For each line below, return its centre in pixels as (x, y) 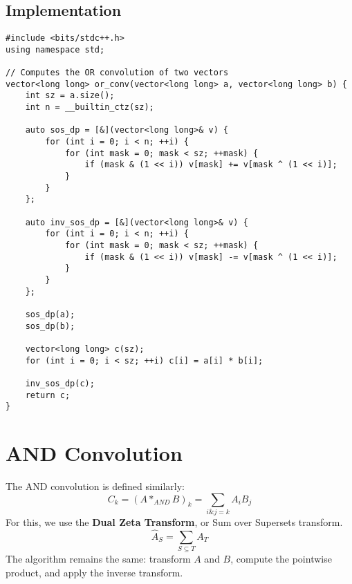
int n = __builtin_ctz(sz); (90, 107)
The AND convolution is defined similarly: (95, 486)
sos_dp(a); (50, 314)
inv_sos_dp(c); (60, 383)
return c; (48, 395)
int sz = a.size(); (70, 96)
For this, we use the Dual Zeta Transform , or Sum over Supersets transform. (174, 521)
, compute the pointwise (281, 559)
